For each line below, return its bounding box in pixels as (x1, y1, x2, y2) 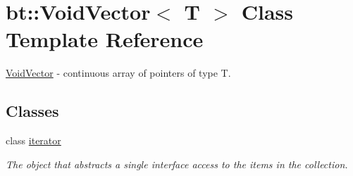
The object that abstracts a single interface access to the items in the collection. (6, 156, 348, 171)
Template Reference (6, 25, 204, 54)
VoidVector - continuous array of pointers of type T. (6, 65, 231, 80)
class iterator (6, 133, 61, 148)
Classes (6, 100, 59, 122)
